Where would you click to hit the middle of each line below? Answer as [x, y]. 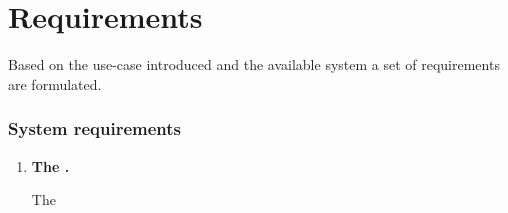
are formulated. [55, 83]
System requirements [94, 128]
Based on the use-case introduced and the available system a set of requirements [254, 64]
